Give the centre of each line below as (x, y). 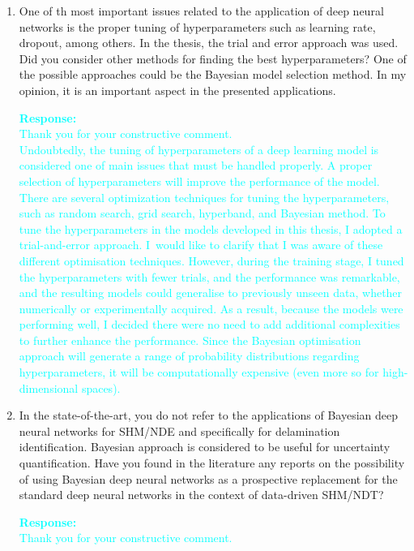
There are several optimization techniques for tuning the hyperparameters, (204, 197)
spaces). (101, 387)
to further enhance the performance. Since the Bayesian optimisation (190, 340)
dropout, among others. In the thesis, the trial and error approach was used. (209, 43)
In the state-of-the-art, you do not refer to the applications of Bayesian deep (208, 415)
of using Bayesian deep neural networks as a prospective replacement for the (208, 478)
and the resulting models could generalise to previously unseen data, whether (211, 293)
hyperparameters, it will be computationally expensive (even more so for (199, 372)
